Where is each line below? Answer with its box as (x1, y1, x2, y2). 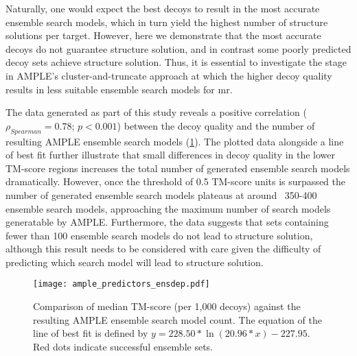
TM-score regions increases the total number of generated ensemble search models (5, 161, 350, 175)
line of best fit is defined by (33, 326, 148, 340)
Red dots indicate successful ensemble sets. (33, 339, 214, 353)
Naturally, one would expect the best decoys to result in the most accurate (5, 1, 320, 15)
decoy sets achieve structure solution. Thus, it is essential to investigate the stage (5, 55, 347, 69)
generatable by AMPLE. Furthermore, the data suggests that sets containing (5, 215, 329, 229)
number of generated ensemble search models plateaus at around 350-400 (5, 187, 317, 202)
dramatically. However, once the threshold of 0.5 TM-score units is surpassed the (5, 174, 345, 189)
